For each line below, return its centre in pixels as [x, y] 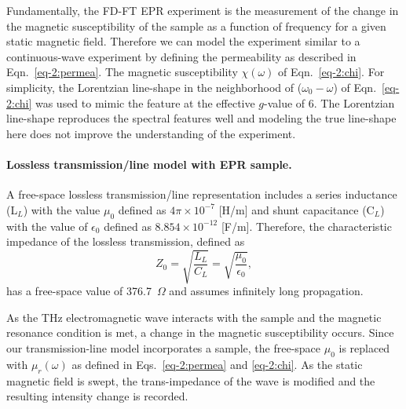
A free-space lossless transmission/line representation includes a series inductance [202, 194]
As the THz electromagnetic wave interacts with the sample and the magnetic [194, 317]
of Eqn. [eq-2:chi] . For [331, 72]
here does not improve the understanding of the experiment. [151, 133]
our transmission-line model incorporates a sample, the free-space [164, 348]
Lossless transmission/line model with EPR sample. [149, 164]
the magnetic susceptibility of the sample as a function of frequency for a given [196, 26]
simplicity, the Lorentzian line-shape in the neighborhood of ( [154, 87]
